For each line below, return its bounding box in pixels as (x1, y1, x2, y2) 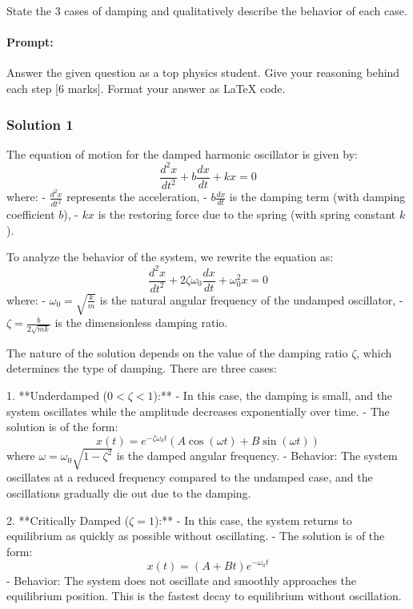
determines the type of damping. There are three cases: (6, 360, 277, 377)
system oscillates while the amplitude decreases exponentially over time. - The (6, 402, 390, 419)
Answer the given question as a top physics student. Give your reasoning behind (6, 64, 400, 81)
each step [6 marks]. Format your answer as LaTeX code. (6, 79, 286, 96)
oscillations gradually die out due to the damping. (6, 485, 251, 502)
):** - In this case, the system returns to (154, 511, 352, 528)
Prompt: (6, 34, 54, 50)
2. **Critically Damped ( (6, 511, 130, 528)
